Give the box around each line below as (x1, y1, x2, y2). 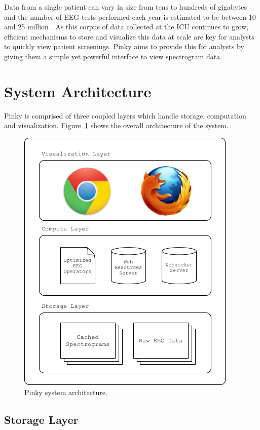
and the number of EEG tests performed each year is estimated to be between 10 (4, 11, 256, 22)
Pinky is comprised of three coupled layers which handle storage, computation (4, 110, 246, 121)
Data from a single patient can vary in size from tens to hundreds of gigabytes (4, 2, 247, 12)
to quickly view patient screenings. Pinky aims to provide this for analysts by (4, 41, 244, 52)
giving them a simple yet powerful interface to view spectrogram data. (4, 51, 222, 61)
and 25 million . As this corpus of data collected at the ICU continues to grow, (4, 21, 249, 32)
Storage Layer (4, 412, 79, 427)
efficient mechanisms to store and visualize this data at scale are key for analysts (4, 31, 254, 42)
